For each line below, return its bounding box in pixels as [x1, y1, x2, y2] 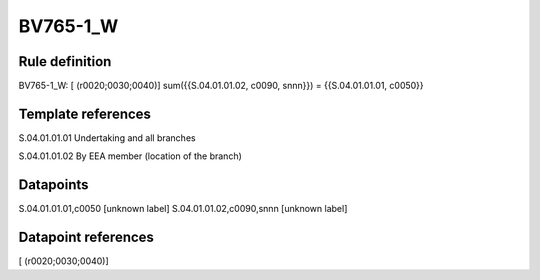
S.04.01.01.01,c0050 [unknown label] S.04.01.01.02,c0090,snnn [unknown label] [18, 203, 348, 215]
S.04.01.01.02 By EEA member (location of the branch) [18, 150, 242, 162]
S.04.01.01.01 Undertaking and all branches [18, 131, 196, 144]
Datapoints [18, 176, 89, 194]
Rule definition [18, 53, 112, 70]
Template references [18, 105, 152, 122]
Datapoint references [18, 229, 155, 246]
